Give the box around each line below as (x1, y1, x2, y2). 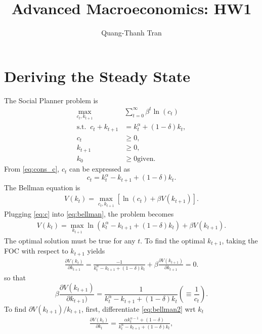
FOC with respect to (4, 245, 68, 256)
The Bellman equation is (4, 182, 80, 192)
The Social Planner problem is (4, 95, 98, 105)
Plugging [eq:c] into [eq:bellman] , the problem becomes (4, 208, 174, 219)
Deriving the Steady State (4, 65, 190, 86)
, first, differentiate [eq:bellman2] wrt (81, 303, 196, 314)
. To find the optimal (140, 235, 205, 245)
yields (87, 245, 105, 256)
